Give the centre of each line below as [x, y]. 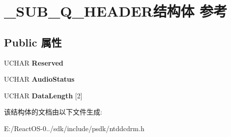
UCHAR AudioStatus [39, 79]
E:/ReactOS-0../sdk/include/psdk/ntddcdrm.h [74, 128]
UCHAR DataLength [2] [43, 95]
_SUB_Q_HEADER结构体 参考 [116, 11]
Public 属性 [33, 42]
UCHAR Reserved [34, 62]
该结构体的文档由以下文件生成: [53, 112]
